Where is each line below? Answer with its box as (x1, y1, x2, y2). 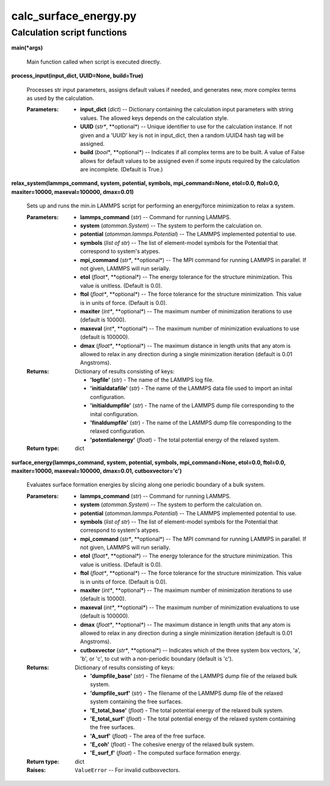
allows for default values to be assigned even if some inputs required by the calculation (80, 157, 300, 165)
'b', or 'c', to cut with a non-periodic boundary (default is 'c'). (80, 655, 233, 662)
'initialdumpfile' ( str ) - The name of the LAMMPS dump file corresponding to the (90, 402, 295, 410)
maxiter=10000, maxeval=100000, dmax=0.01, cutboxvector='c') (11, 467, 182, 474)
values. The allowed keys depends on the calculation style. (80, 114, 229, 122)
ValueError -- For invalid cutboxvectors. (75, 766, 180, 774)
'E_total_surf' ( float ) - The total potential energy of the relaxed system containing (90, 715, 296, 722)
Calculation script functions (11, 27, 128, 38)
